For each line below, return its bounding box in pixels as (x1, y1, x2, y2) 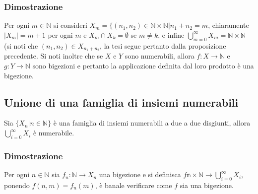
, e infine (158, 29, 185, 40)
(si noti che (4, 40, 38, 51)
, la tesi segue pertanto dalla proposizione (100, 40, 226, 51)
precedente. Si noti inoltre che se (4, 51, 103, 61)
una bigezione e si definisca (99, 169, 181, 180)
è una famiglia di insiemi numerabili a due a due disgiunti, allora (53, 118, 251, 128)
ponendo (4, 180, 30, 190)
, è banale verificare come (95, 180, 172, 190)
